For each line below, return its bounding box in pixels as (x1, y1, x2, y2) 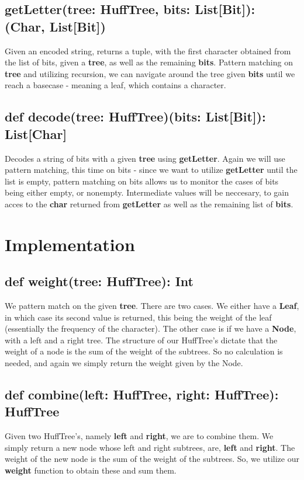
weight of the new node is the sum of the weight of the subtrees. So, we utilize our (5, 453, 299, 465)
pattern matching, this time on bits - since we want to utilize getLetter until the (5, 164, 298, 176)
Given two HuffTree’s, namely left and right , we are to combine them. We (5, 430, 274, 442)
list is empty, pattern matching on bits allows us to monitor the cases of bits (5, 175, 279, 187)
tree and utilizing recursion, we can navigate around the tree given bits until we (5, 67, 295, 79)
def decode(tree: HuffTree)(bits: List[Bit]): (5, 107, 266, 126)
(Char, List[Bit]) (5, 17, 106, 35)
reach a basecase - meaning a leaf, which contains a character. (5, 79, 226, 91)
